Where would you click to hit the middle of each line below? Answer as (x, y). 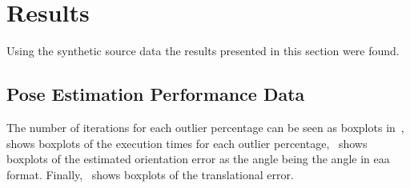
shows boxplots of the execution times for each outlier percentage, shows (187, 143)
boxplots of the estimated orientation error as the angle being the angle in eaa (198, 159)
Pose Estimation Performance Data (156, 94)
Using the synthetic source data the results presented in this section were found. (203, 51)
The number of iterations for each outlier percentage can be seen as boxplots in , (205, 127)
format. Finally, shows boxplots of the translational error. (150, 174)
